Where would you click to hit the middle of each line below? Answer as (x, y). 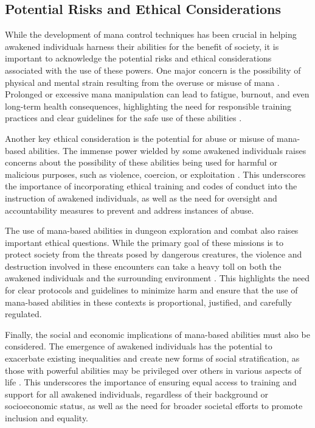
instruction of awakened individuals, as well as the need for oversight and (141, 198)
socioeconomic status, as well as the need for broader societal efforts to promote (154, 406)
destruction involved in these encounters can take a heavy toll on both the (143, 266)
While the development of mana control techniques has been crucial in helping (151, 34)
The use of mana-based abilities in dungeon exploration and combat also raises (152, 230)
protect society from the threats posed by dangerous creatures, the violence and (154, 254)
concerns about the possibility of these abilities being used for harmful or (141, 162)
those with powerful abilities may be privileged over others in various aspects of (153, 370)
